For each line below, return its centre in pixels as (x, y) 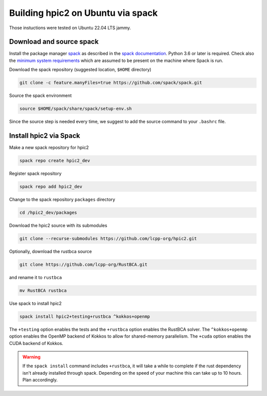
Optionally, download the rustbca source (50, 251)
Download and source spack (54, 42)
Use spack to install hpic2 (35, 303)
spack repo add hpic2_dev (51, 187)
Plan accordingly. (40, 380)
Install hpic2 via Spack (45, 135)
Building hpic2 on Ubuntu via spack (83, 13)
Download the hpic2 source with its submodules (58, 225)
